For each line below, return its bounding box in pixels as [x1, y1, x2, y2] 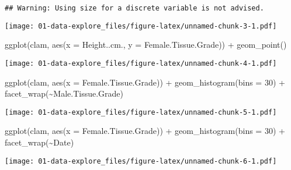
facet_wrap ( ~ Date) [5, 136, 74, 148]
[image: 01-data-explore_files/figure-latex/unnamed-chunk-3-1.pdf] [5, 22, 277, 30]
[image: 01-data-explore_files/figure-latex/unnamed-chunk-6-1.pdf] [5, 157, 277, 165]
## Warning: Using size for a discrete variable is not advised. [5, 4, 264, 12]
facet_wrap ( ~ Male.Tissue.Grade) [5, 87, 123, 100]
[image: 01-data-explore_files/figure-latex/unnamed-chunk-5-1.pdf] [5, 108, 277, 116]
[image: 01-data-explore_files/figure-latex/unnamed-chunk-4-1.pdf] [5, 59, 277, 68]
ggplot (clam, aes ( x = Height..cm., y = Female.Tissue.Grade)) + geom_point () [5, 38, 287, 51]
